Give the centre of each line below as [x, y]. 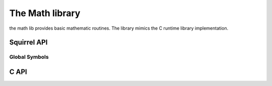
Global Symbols [29, 57]
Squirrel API [28, 42]
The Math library [45, 13]
